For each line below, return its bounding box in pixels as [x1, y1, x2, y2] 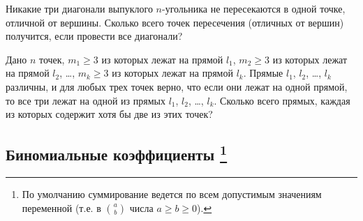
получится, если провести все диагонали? [6, 29, 183, 43]
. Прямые [243, 66, 283, 80]
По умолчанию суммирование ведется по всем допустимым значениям [22, 186, 322, 201]
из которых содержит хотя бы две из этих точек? [6, 107, 213, 121]
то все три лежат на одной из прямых [6, 93, 165, 107]
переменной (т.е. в [22, 200, 101, 215]
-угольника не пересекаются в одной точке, [161, 1, 346, 15]
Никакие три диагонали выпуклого [6, 1, 153, 15]
